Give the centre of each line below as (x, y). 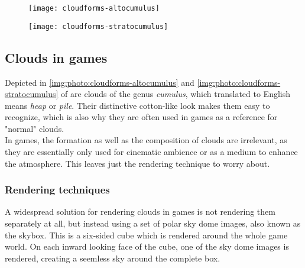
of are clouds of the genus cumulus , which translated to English (176, 94)
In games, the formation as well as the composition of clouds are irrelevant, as (146, 140)
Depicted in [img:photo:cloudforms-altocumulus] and (100, 82)
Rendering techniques (57, 190)
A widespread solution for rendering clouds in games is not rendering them (140, 212)
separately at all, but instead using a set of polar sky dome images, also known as (153, 223)
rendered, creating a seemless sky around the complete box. (113, 258)
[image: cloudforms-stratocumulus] (98, 26)
